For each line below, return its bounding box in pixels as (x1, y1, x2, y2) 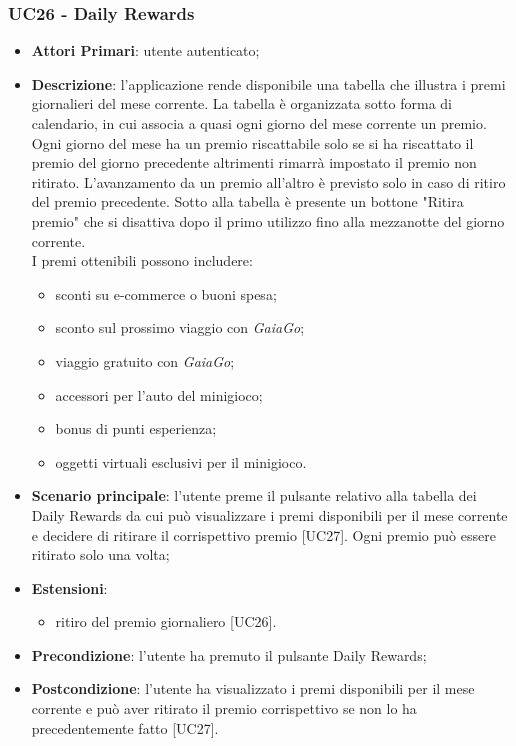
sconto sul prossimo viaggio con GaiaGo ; (55, 317, 305, 338)
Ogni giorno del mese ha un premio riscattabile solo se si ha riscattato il (31, 132, 474, 153)
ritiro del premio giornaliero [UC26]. (55, 611, 277, 632)
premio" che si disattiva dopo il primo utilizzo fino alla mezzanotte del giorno (31, 210, 505, 231)
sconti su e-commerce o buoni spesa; (55, 283, 277, 304)
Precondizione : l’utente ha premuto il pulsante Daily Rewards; (31, 644, 427, 665)
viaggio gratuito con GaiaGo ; (55, 350, 235, 371)
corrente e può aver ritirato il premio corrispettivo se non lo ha (31, 698, 417, 719)
